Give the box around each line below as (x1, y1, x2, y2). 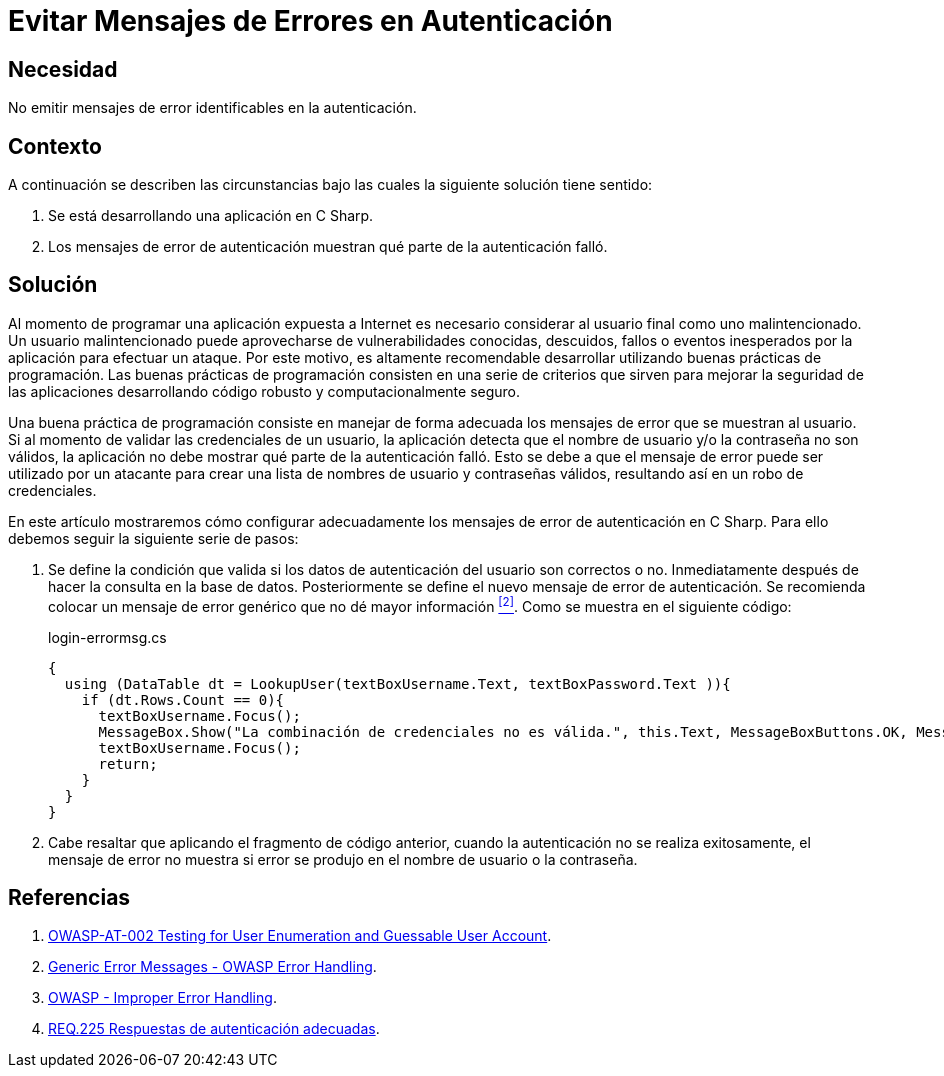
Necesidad (8, 56, 118, 82)
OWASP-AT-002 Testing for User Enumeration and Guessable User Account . (48, 927, 552, 945)
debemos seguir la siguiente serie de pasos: (8, 529, 299, 547)
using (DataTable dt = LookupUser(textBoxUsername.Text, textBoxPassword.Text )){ (64, 675, 731, 692)
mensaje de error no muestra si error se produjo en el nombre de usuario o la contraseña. (48, 850, 638, 868)
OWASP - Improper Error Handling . (48, 989, 277, 1007)
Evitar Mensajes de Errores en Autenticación (8, 4, 613, 38)
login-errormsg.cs (48, 628, 167, 646)
